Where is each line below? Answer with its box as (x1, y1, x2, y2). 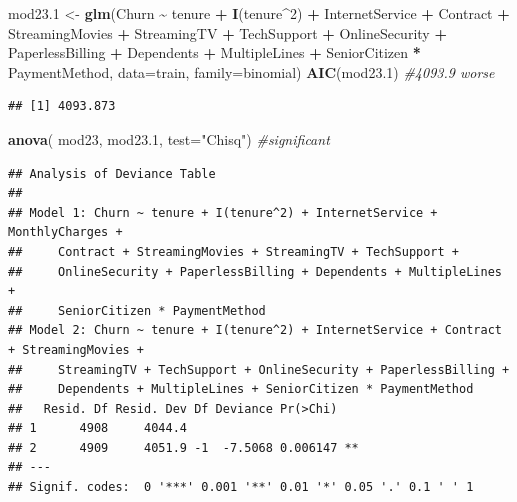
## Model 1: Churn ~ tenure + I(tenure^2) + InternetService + (8, 205, 438, 220)
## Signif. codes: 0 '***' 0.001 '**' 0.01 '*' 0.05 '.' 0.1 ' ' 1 (8, 480, 474, 495)
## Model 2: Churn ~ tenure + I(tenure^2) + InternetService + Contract (8, 323, 502, 338)
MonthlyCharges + (8, 225, 123, 240)
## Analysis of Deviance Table (8, 166, 216, 181)
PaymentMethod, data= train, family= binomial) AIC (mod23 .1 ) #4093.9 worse (8, 61, 495, 82)
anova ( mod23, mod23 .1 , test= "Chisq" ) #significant (8, 128, 330, 149)
